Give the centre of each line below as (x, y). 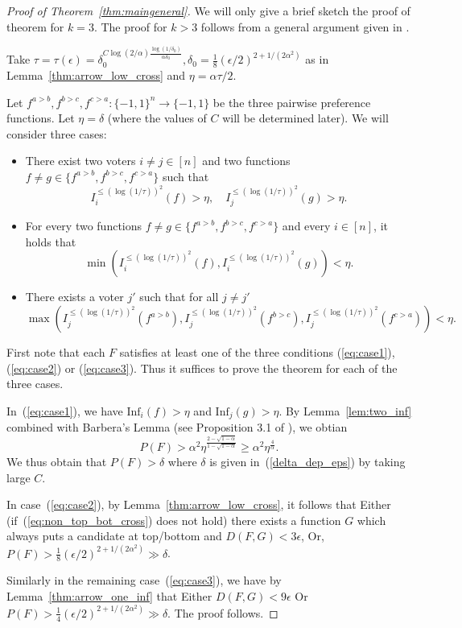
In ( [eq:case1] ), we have (65, 410)
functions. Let (41, 118)
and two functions (246, 161)
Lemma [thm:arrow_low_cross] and (96, 74)
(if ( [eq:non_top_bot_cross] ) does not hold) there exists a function (174, 520)
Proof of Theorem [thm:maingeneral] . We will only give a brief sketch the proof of (208, 10)
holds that (51, 241)
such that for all (179, 297)
